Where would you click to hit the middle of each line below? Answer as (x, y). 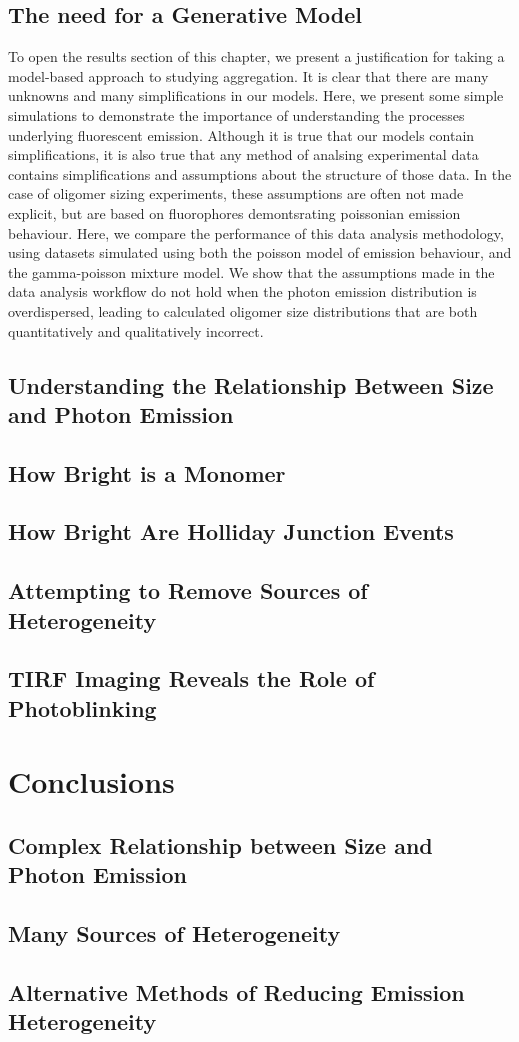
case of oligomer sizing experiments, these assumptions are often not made (236, 193)
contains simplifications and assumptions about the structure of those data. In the (260, 173)
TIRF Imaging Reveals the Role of (191, 678)
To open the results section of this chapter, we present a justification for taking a (256, 56)
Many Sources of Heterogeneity (174, 933)
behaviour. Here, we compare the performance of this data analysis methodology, (256, 232)
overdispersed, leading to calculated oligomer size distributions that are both (243, 310)
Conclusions (91, 781)
